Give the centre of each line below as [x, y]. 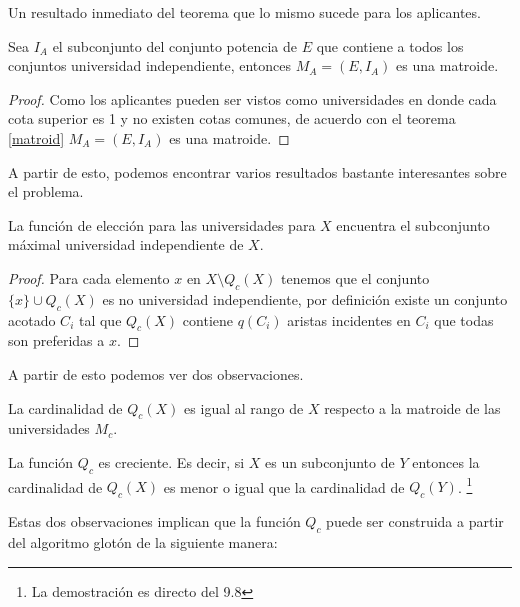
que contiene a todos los [390, 45]
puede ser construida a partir [415, 521]
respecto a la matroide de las [412, 407]
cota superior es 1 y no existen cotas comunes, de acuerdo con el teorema [232, 118]
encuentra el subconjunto [413, 224]
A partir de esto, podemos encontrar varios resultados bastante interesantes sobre [257, 171]
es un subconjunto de [330, 461]
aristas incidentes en [349, 319]
